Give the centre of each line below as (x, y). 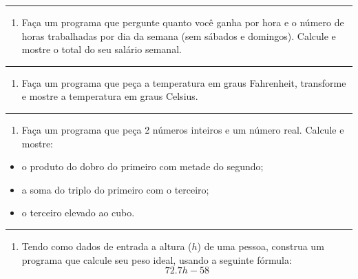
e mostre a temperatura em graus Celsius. (110, 96)
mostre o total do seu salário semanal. (102, 49)
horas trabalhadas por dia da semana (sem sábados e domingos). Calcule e (179, 35)
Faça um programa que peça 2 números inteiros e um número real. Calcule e (183, 129)
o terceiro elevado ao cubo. (78, 213)
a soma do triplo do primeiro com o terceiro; (115, 189)
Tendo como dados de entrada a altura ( (107, 246)
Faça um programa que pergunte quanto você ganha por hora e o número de (183, 22)
